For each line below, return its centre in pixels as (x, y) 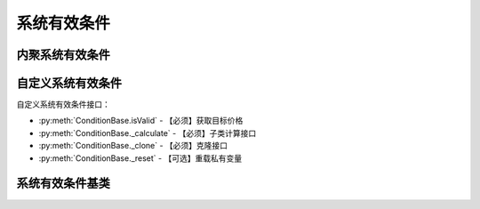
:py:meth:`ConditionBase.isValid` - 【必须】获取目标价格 (141, 121)
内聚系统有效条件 (63, 55)
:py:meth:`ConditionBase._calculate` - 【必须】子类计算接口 (148, 133)
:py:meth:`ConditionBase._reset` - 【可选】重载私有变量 (140, 158)
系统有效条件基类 (63, 184)
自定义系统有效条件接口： (63, 104)
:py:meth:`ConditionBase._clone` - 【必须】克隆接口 (133, 146)
